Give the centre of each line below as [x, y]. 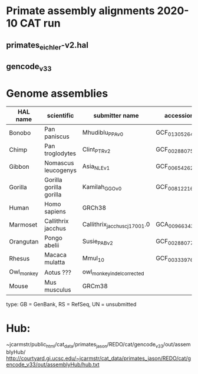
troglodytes [60, 153]
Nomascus [59, 163]
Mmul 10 [93, 258]
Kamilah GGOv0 [102, 187]
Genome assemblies [57, 93]
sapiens [55, 212]
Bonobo [20, 133]
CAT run [40, 23]
